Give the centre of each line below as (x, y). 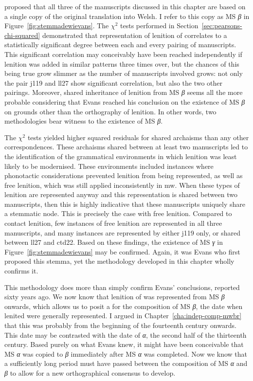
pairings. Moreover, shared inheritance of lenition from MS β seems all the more (124, 92)
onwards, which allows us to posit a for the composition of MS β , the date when (124, 306)
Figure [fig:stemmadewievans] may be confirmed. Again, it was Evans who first (122, 251)
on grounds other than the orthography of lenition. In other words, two (110, 111)
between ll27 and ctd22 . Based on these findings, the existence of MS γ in (114, 242)
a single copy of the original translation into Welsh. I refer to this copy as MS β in (127, 16)
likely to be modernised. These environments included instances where (109, 166)
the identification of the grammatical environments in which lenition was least (121, 156)
